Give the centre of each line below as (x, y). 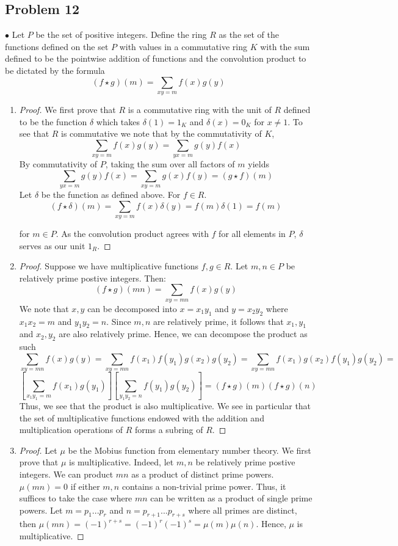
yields (259, 164)
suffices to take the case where (76, 498)
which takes (118, 121)
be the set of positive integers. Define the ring (121, 35)
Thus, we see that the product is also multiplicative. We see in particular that (165, 405)
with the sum (285, 46)
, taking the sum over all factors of (170, 164)
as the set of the (249, 35)
